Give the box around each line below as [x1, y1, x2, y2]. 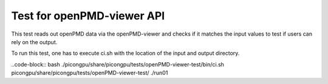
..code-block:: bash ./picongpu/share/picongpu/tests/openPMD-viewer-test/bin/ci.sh [11, 60, 225, 68]
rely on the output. [11, 38, 58, 45]
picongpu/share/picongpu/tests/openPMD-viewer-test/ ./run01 [11, 69, 168, 77]
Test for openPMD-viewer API [11, 9, 165, 22]
